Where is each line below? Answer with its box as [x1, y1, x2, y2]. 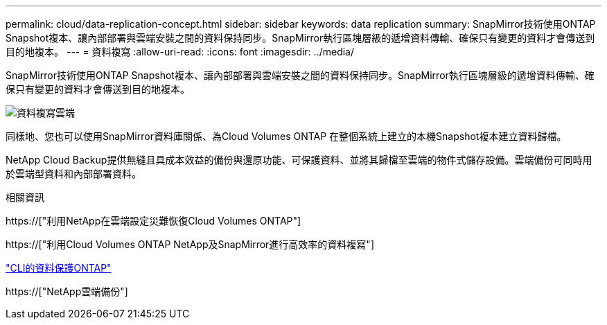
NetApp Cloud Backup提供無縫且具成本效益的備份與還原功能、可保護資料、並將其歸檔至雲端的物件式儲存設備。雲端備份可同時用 [6, 154, 592, 166]
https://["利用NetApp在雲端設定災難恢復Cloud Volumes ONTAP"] [6, 215, 301, 227]
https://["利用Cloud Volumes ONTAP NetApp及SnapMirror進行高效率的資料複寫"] [6, 238, 374, 250]
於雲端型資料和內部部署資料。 [6, 168, 141, 179]
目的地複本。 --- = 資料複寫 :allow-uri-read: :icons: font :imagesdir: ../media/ [6, 46, 355, 58]
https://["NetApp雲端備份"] [6, 286, 128, 297]
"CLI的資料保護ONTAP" [6, 262, 112, 274]
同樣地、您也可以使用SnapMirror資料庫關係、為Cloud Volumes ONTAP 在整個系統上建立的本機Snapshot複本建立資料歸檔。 [6, 130, 567, 142]
